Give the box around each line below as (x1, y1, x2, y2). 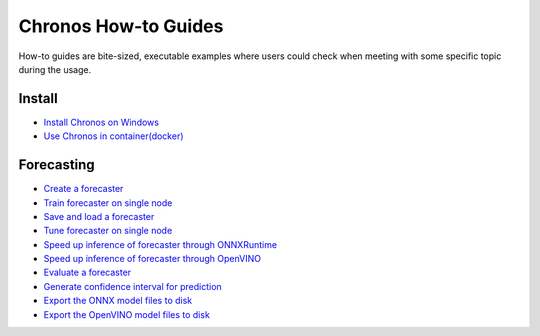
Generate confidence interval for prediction (43, 280, 222, 292)
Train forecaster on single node (43, 196, 173, 209)
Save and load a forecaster (43, 210, 155, 222)
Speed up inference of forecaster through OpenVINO (43, 253, 262, 265)
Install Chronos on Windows (43, 116, 160, 128)
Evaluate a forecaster (43, 266, 132, 279)
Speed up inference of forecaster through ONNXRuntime (43, 238, 278, 250)
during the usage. (18, 63, 92, 75)
